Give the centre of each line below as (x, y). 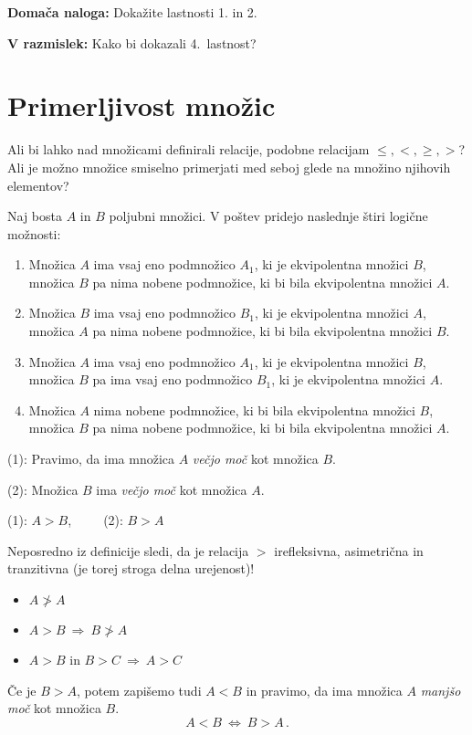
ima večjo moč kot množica (172, 489)
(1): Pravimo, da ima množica (91, 459)
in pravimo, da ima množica (324, 690)
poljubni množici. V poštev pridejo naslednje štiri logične (268, 216)
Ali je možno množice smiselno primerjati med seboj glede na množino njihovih (229, 167)
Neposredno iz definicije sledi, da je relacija (128, 550)
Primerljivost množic (142, 105)
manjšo (441, 690)
